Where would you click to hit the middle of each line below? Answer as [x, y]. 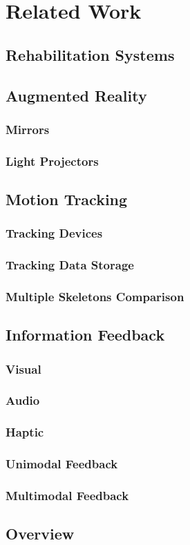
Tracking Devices [54, 233]
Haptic [25, 432]
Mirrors [28, 129]
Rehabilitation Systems [90, 54]
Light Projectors [52, 161]
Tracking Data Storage [70, 265]
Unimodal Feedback [62, 464]
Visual [23, 369]
